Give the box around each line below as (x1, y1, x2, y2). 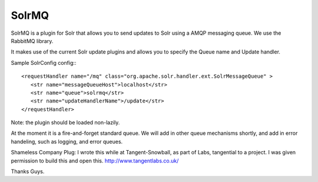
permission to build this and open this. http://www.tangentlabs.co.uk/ (11, 157, 179, 164)
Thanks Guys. (11, 168, 45, 175)
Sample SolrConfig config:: (11, 59, 77, 66)
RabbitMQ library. (11, 37, 54, 44)
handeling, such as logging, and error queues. (11, 138, 123, 145)
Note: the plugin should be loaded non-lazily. (11, 119, 120, 126)
